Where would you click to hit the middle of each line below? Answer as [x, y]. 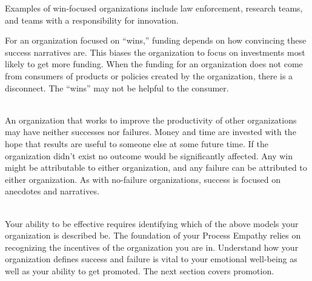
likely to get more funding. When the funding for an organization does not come [154, 64]
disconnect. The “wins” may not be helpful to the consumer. [117, 88]
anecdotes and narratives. [52, 191]
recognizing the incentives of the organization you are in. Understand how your [152, 247]
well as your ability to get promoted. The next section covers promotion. [140, 270]
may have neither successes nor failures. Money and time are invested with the [151, 132]
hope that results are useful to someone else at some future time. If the [137, 143]
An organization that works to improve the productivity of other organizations [151, 120]
